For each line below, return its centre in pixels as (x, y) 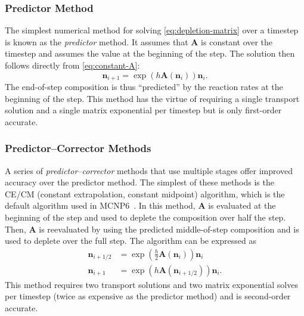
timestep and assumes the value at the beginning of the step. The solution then (150, 53)
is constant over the (237, 41)
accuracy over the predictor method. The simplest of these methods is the (139, 182)
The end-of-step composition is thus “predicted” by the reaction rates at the (144, 87)
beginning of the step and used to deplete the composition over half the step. (145, 217)
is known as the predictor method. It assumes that (97, 41)
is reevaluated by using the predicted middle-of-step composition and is (169, 229)
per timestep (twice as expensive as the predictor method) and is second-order (148, 296)
